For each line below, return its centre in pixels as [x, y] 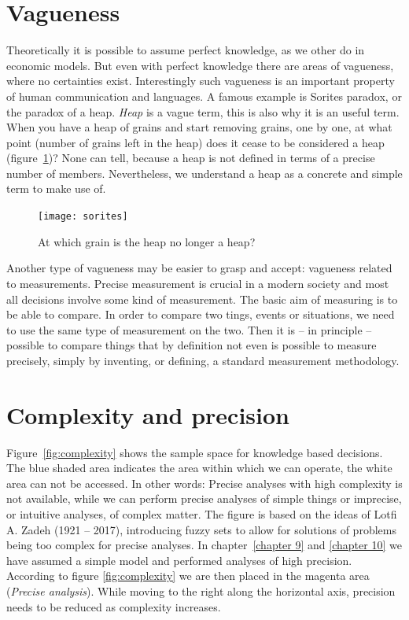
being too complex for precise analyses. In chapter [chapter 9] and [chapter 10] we [204, 545]
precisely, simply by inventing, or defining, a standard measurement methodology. [203, 360]
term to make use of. [56, 188]
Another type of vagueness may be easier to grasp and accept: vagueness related [199, 268]
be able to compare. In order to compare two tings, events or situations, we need [201, 314]
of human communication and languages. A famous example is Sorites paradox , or [204, 96]
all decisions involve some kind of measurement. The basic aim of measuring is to [202, 299]
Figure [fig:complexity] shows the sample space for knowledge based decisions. [195, 452]
